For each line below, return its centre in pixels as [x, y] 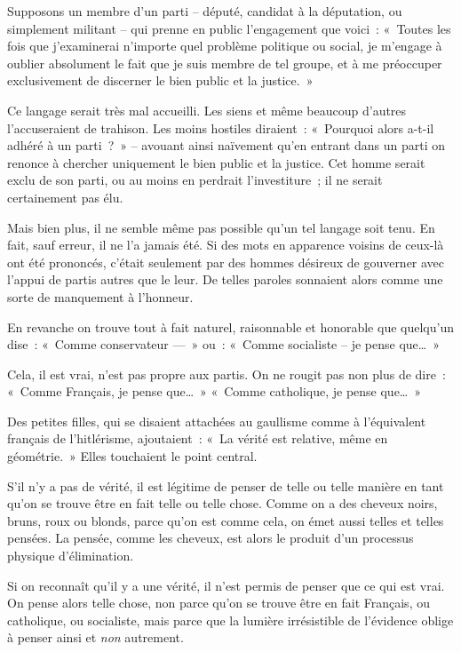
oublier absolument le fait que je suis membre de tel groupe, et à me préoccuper [225, 63]
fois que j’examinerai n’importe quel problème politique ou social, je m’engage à [225, 46]
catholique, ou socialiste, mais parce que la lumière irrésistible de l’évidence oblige [230, 620]
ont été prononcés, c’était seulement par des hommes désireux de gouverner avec [226, 262]
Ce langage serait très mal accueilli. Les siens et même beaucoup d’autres [207, 110]
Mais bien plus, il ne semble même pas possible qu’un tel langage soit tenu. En [221, 227]
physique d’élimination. [71, 556]
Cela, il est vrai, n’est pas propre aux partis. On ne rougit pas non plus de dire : [227, 374]
